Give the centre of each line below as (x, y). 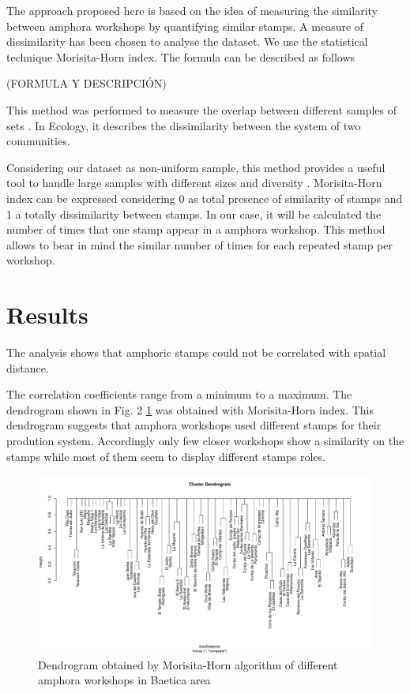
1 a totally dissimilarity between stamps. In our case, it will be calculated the (194, 214)
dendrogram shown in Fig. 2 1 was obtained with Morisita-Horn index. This (190, 409)
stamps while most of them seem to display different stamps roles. (166, 456)
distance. (28, 367)
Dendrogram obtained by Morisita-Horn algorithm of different (188, 664)
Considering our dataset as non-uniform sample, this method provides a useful (196, 167)
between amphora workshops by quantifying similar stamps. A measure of (185, 26)
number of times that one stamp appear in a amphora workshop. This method (196, 229)
